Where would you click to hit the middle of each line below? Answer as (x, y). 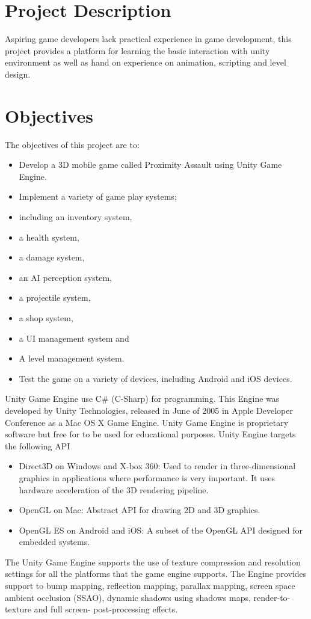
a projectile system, (55, 297)
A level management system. (72, 358)
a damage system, (52, 257)
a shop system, (46, 317)
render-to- (272, 597)
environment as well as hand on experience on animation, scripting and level (146, 62)
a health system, (49, 237)
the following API (38, 445)
